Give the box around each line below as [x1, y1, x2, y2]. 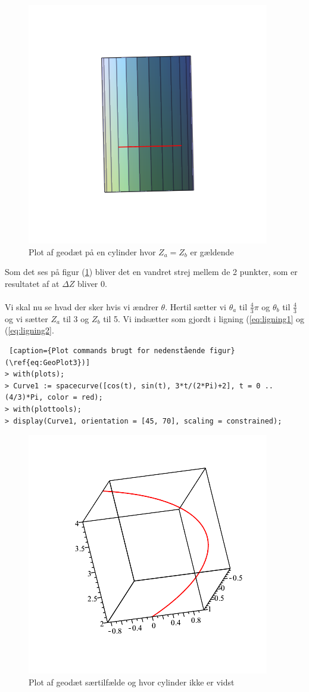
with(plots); [13, 370, 65, 379]
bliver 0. [77, 277, 107, 289]
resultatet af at [5, 277, 60, 289]
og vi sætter [5, 312, 48, 325]
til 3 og [63, 312, 89, 325]
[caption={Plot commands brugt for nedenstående [9, 346, 205, 355]
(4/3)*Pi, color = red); [5, 393, 103, 402]
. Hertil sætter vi [165, 300, 226, 313]
